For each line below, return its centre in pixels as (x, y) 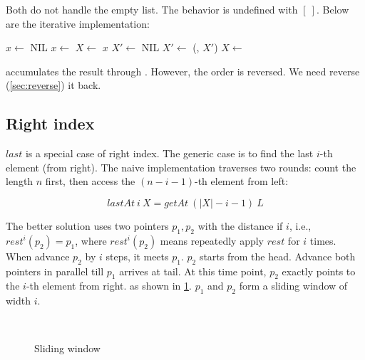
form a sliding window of (293, 286)
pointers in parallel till (55, 271)
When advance (38, 256)
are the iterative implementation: (78, 23)
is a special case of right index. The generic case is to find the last (169, 153)
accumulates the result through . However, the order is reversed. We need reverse (183, 71)
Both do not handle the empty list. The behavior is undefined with (152, 9)
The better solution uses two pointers (87, 225)
